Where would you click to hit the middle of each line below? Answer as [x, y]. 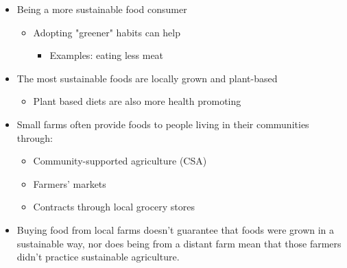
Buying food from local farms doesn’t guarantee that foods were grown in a [176, 229]
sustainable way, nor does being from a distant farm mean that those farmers [179, 243]
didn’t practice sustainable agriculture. [98, 257]
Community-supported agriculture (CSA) [120, 161]
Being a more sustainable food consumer [102, 9]
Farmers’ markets [70, 183]
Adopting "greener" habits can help [107, 32]
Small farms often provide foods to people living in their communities [163, 124]
